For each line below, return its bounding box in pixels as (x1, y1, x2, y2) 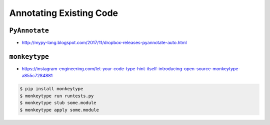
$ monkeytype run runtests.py (19, 93, 94, 99)
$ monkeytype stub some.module (19, 100, 97, 106)
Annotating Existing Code (9, 7, 118, 18)
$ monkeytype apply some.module (19, 107, 99, 113)
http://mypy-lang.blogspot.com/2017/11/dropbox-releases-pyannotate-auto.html (21, 40, 187, 46)
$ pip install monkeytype (19, 86, 83, 92)
